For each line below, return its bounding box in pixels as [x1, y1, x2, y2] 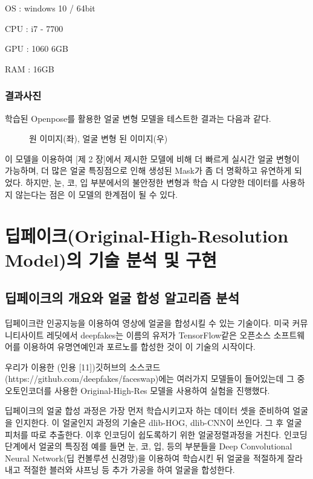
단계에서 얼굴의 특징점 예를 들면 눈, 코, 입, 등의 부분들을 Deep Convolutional [5, 440, 292, 452]
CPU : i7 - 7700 [5, 22, 63, 34]
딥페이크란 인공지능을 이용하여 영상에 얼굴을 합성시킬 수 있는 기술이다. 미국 [5, 316, 289, 329]
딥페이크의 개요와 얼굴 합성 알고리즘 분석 [5, 288, 239, 307]
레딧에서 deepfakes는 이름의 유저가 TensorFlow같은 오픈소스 [47, 328, 271, 341]
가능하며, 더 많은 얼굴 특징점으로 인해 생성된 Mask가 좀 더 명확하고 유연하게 [5, 164, 292, 177]
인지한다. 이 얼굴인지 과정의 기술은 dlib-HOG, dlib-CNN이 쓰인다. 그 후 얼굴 [15, 416, 302, 429]
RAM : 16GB [5, 62, 54, 75]
